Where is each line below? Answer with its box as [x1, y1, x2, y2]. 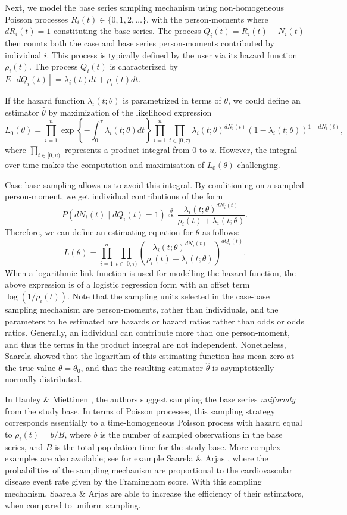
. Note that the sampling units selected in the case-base [67, 289, 270, 302]
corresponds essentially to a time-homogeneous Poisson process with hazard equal [5, 416, 302, 429]
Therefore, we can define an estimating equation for [5, 226, 193, 238]
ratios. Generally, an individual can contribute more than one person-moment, [5, 326, 290, 339]
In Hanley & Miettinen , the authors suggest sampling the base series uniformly [5, 393, 296, 405]
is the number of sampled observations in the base [100, 427, 283, 440]
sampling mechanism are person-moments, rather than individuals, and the [5, 302, 279, 315]
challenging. [237, 158, 280, 171]
